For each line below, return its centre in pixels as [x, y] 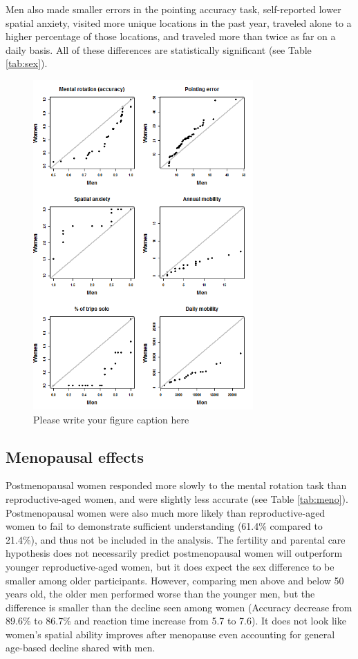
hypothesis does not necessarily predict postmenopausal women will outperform [174, 553]
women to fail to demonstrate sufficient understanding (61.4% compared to [164, 526]
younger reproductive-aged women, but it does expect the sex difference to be [170, 566]
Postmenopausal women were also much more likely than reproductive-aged [166, 512]
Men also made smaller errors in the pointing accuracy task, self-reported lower [173, 9]
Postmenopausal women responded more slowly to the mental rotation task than [176, 485]
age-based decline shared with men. [81, 648]
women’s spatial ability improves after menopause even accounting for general [170, 634]
